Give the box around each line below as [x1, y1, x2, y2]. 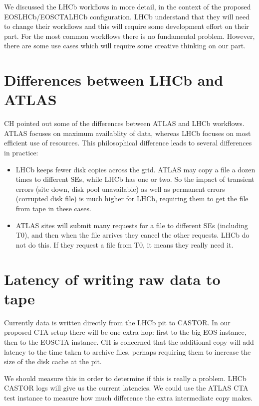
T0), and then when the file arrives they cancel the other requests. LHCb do [15, 230, 250, 240]
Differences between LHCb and [4, 70, 224, 90]
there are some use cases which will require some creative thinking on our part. [4, 40, 246, 51]
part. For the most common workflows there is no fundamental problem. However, [4, 30, 255, 41]
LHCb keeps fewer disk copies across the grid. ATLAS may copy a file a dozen [15, 164, 256, 174]
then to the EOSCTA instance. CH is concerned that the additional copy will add [4, 336, 254, 347]
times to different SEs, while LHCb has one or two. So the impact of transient [15, 174, 255, 184]
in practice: [4, 147, 38, 158]
